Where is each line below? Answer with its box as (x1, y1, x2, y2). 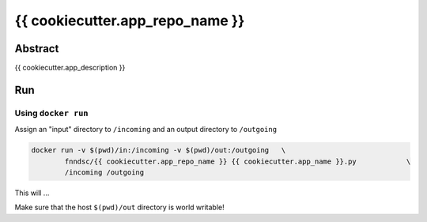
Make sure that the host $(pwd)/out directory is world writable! (14, 202, 225, 213)
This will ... (14, 188, 50, 198)
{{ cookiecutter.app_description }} (14, 63, 126, 73)
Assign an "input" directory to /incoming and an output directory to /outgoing (14, 125, 277, 134)
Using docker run (14, 107, 89, 119)
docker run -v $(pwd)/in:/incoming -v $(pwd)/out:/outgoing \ (31, 146, 286, 155)
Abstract (14, 42, 59, 55)
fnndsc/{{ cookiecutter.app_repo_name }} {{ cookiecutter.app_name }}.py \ (64, 156, 411, 166)
